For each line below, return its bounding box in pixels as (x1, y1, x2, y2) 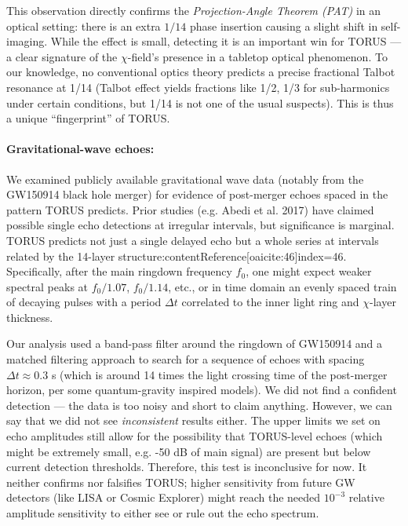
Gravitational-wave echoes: (6, 141, 155, 157)
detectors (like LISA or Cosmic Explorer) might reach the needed (6, 489, 321, 506)
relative (348, 489, 384, 506)
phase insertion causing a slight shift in (189, 17, 378, 34)
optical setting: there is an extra (6, 17, 161, 34)
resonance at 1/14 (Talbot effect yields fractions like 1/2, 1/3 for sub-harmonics (6, 79, 390, 95)
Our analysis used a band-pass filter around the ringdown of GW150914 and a (6, 335, 383, 352)
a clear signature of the (6, 48, 118, 64)
